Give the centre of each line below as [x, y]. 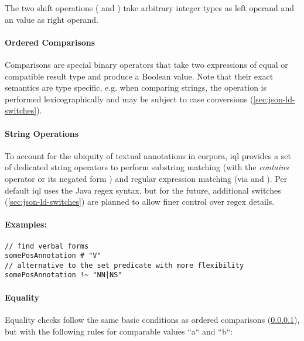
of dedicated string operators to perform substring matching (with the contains [147, 167]
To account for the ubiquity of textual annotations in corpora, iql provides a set [148, 155]
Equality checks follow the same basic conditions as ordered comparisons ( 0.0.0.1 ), [152, 319]
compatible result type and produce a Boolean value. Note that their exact [139, 76]
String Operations [42, 133]
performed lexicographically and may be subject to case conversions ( [129, 99]
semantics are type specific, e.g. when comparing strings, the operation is [136, 87]
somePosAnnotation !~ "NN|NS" [64, 275]
